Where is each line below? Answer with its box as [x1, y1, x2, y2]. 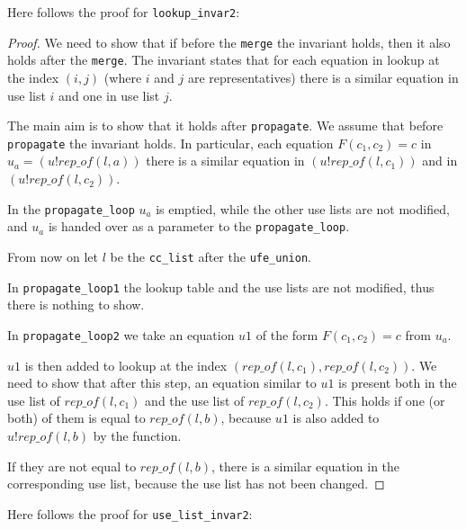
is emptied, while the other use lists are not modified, [156, 199, 450, 218]
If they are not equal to [7, 456, 137, 475]
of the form [255, 325, 318, 344]
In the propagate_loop [7, 199, 135, 218]
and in [422, 151, 458, 170]
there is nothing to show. [7, 295, 145, 314]
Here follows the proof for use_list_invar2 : [7, 504, 253, 523]
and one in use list [58, 85, 160, 104]
